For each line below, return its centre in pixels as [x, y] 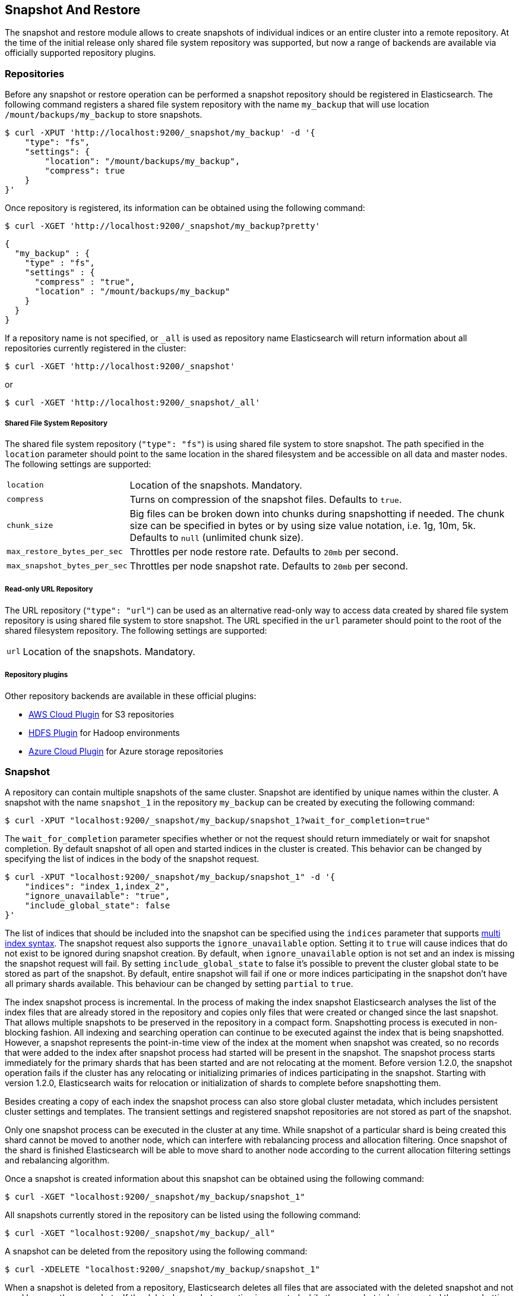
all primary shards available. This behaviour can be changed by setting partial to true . [179, 984]
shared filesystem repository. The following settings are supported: [136, 630]
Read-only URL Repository [49, 589]
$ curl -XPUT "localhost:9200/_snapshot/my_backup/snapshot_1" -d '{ [170, 877]
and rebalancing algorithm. [57, 1160]
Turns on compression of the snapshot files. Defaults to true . [266, 499]
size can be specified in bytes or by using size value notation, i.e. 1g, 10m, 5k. [303, 525]
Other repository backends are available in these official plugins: [131, 696]
